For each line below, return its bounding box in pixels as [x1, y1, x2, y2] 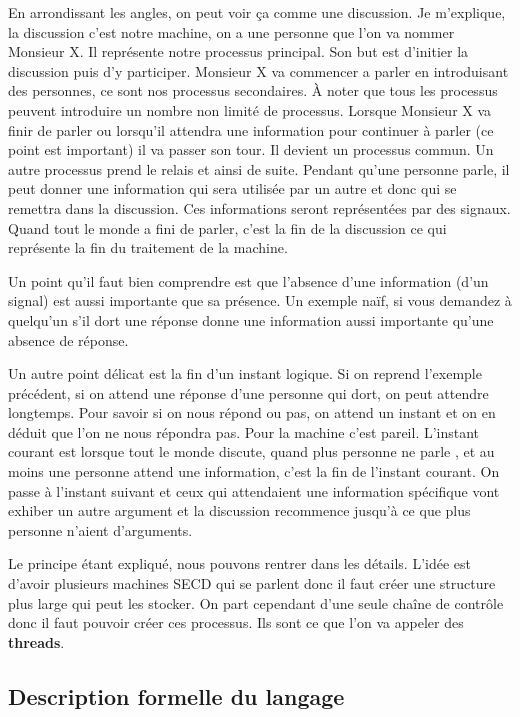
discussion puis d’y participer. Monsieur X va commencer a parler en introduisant [8, 60, 509, 81]
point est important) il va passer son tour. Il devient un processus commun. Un [8, 139, 494, 160]
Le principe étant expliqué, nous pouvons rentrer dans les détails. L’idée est [8, 553, 472, 574]
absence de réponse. [8, 329, 129, 350]
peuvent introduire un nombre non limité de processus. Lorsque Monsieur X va [8, 99, 492, 120]
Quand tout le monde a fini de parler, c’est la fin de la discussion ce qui [8, 217, 447, 238]
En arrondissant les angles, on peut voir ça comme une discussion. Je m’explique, [8, 2, 506, 22]
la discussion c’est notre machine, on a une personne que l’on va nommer [8, 21, 455, 42]
